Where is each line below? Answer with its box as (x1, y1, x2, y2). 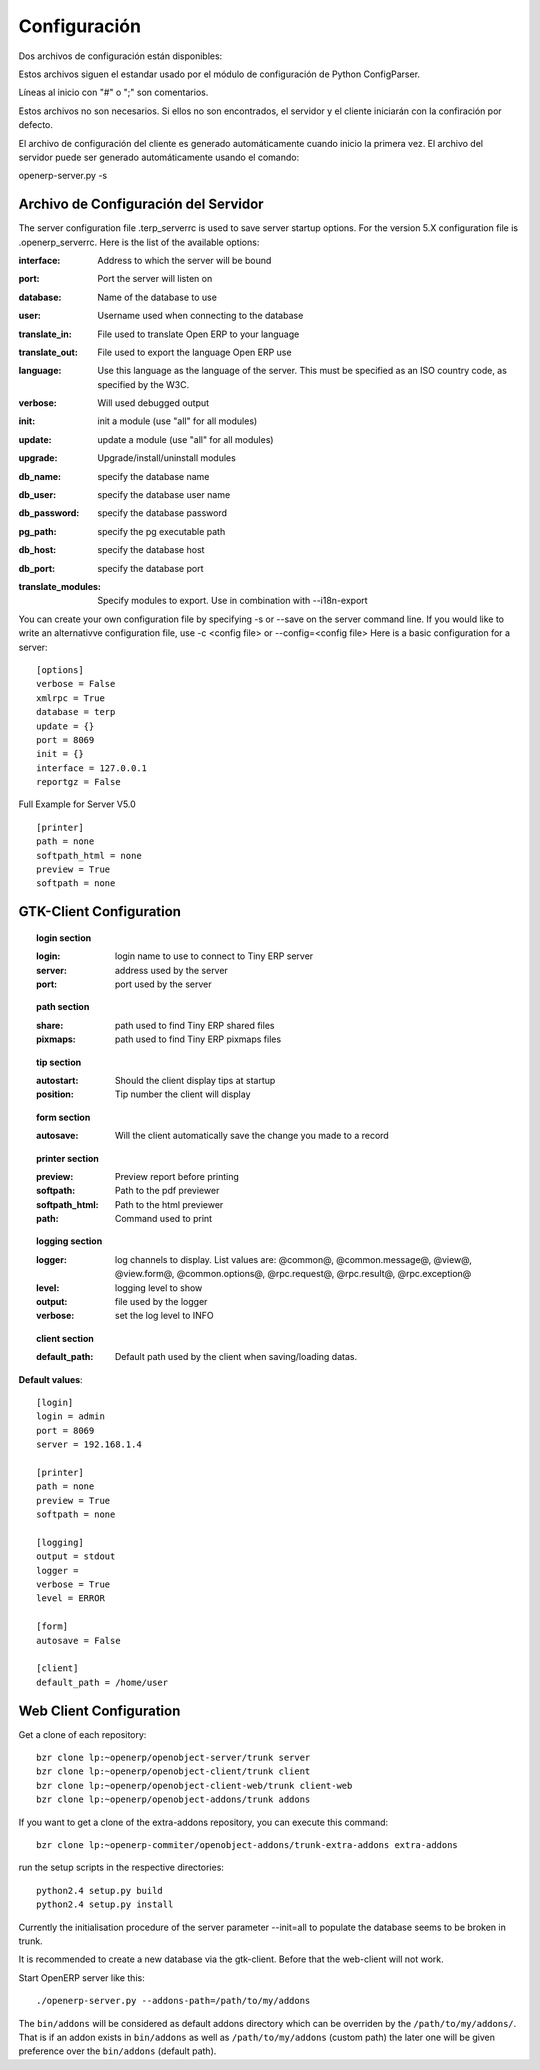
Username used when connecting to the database (97, 310, 304, 322)
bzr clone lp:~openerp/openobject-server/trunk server (36, 1752, 311, 1764)
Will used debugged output (97, 397, 210, 409)
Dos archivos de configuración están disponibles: (18, 50, 223, 62)
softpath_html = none (36, 850, 142, 861)
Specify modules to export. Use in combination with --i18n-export (97, 595, 369, 607)
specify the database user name (97, 489, 231, 501)
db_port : (18, 562, 55, 574)
